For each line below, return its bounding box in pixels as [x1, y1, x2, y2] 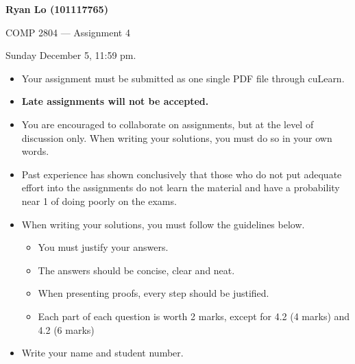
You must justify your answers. [38, 240, 169, 254]
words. [21, 144, 49, 158]
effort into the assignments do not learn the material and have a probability [21, 180, 340, 195]
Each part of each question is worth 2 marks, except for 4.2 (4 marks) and [38, 308, 350, 323]
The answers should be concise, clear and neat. [38, 263, 235, 277]
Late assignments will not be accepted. [21, 94, 209, 108]
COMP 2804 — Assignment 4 [5, 25, 130, 39]
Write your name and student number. [21, 345, 184, 360]
